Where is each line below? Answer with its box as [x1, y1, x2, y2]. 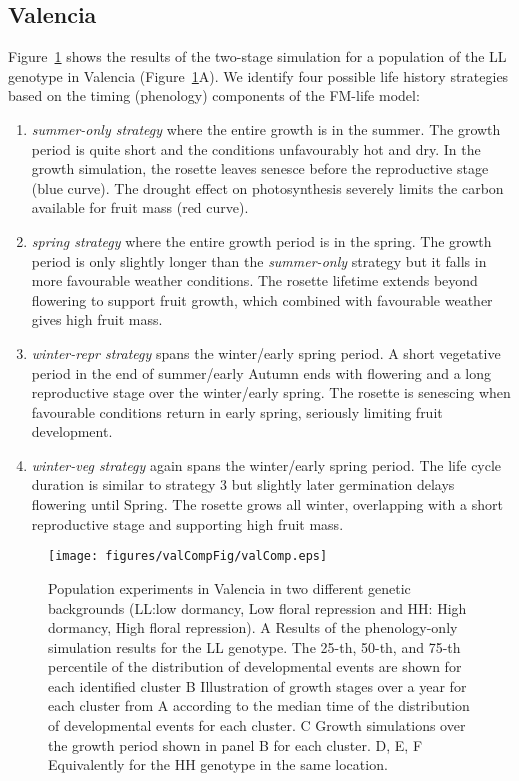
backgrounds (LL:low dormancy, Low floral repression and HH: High [48, 597, 467, 618]
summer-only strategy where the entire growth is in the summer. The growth [31, 118, 501, 139]
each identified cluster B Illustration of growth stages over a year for [48, 675, 467, 696]
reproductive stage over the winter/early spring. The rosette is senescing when [31, 382, 511, 403]
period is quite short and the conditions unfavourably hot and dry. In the [31, 138, 481, 159]
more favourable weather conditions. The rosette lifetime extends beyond [31, 270, 478, 291]
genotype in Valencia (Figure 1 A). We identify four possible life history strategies [8, 65, 509, 86]
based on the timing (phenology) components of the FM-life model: [8, 85, 420, 106]
